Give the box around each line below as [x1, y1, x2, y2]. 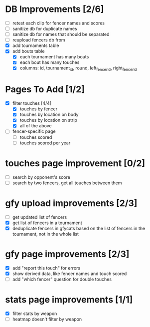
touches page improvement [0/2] [5, 157, 146, 169]
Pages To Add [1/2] [5, 84, 85, 95]
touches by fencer [19, 106, 58, 112]
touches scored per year [19, 140, 71, 146]
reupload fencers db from [12, 37, 66, 43]
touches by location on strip [19, 117, 77, 123]
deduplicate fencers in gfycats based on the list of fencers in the [12, 225, 146, 231]
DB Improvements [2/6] [5, 3, 104, 15]
